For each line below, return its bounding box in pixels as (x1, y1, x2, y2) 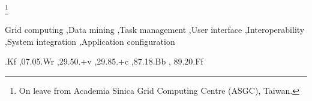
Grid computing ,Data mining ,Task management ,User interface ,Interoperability (5, 23, 305, 36)
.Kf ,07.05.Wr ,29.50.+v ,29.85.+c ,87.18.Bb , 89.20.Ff (5, 55, 203, 68)
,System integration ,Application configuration (5, 35, 175, 47)
